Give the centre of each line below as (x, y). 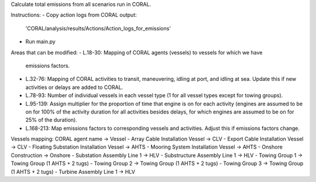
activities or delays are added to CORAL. (74, 87)
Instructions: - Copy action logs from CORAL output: (74, 15)
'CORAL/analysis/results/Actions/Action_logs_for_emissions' (98, 28)
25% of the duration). (51, 120)
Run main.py (40, 42)
